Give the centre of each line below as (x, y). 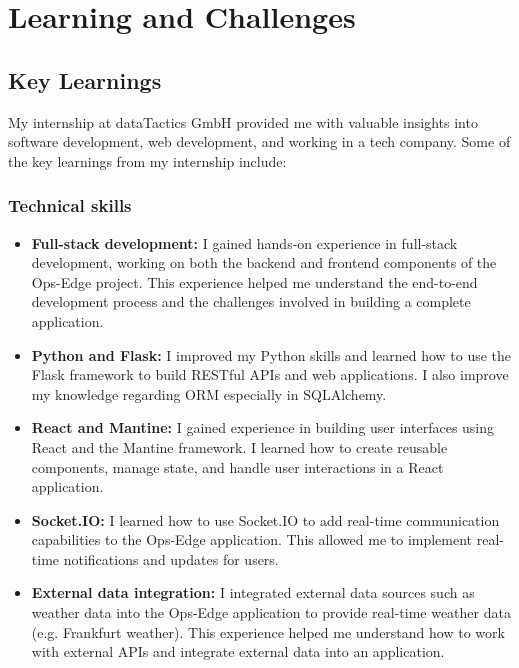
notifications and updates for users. (171, 558)
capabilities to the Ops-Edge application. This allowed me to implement (252, 539)
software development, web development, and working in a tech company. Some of (259, 141)
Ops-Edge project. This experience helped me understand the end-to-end (254, 281)
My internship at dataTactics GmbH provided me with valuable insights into (243, 121)
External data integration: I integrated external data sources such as (253, 592)
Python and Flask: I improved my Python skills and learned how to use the (271, 354)
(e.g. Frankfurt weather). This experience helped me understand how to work (268, 631)
